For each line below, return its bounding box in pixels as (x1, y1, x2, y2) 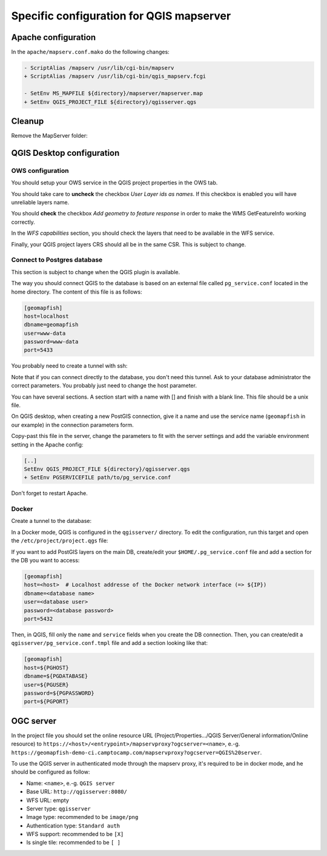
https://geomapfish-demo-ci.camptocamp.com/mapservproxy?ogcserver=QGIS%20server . (11, 749, 262, 756)
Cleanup (11, 116, 44, 127)
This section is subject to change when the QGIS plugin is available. (11, 268, 180, 275)
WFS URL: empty (26, 797, 70, 804)
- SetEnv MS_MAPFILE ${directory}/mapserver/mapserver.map (24, 90, 203, 97)
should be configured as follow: (11, 768, 90, 776)
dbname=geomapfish (24, 322, 79, 328)
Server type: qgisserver (26, 804, 91, 812)
